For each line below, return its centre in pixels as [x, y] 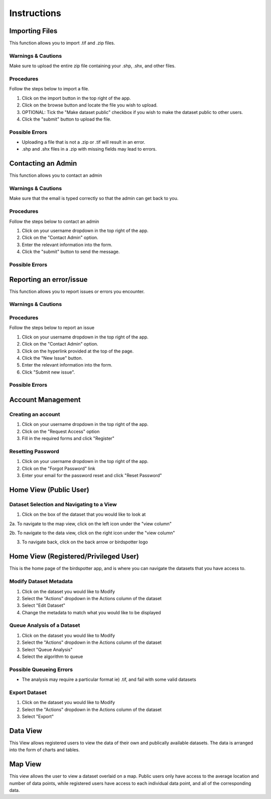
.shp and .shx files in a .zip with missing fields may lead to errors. [89, 149]
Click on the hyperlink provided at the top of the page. [78, 351]
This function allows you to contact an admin [56, 175]
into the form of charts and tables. [44, 750]
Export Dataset [28, 692]
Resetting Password [34, 451]
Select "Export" [38, 717]
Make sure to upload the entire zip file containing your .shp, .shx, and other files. [92, 66]
